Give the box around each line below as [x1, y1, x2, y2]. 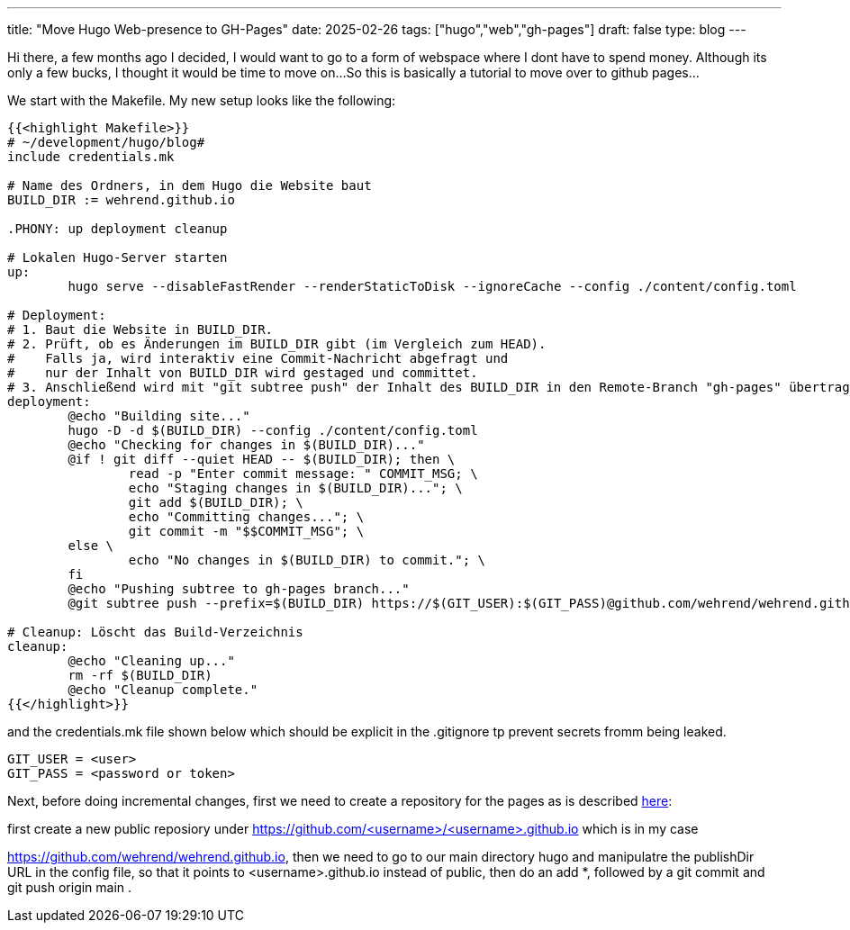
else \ [68, 538, 114, 553]
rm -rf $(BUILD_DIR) [68, 668, 212, 682]
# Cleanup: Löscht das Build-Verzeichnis [7, 625, 303, 639]
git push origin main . [7, 880, 132, 895]
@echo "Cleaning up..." [68, 654, 235, 668]
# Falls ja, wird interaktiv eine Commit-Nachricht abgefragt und [7, 351, 509, 366]
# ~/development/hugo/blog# [7, 135, 205, 149]
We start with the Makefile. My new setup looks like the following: [7, 93, 396, 108]
